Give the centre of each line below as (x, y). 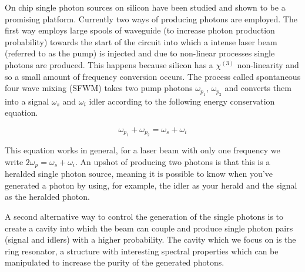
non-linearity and (268, 64)
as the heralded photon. (47, 197)
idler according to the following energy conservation (182, 101)
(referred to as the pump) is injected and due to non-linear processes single (140, 53)
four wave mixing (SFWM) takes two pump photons (99, 88)
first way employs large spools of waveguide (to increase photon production (140, 30)
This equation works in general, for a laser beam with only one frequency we (143, 150)
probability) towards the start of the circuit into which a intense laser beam (141, 41)
